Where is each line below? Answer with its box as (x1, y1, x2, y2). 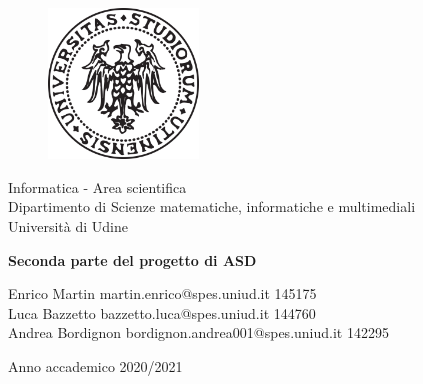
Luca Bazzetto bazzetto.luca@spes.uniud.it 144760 (8, 302, 316, 323)
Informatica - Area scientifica (8, 176, 187, 197)
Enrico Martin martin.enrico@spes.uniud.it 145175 (8, 283, 317, 304)
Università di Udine (8, 215, 128, 236)
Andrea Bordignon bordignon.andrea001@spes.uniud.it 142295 (8, 322, 389, 343)
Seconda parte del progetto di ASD (8, 249, 257, 270)
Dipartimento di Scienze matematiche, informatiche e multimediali (8, 196, 416, 217)
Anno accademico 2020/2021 (8, 355, 183, 376)
